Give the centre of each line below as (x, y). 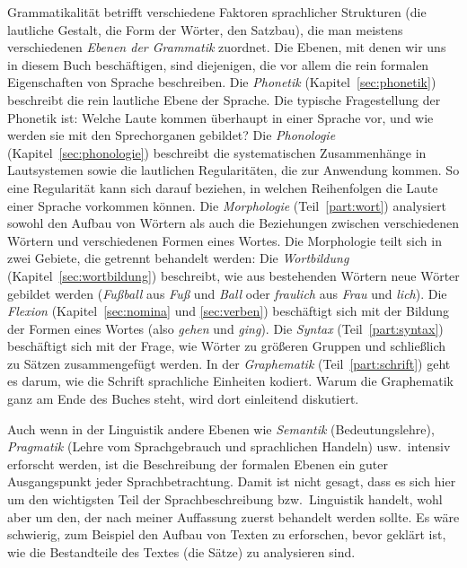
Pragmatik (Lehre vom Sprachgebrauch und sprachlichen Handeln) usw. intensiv (229, 446)
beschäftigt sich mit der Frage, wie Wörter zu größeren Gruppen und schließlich (227, 346)
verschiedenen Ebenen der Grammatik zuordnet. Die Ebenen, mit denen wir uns (227, 47)
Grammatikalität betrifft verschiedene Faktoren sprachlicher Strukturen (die (217, 12)
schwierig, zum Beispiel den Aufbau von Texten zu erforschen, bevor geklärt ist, (227, 534)
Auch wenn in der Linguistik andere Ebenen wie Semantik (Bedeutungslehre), (221, 428)
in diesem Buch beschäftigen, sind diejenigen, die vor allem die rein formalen (218, 64)
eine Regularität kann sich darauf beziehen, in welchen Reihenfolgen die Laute (223, 187)
